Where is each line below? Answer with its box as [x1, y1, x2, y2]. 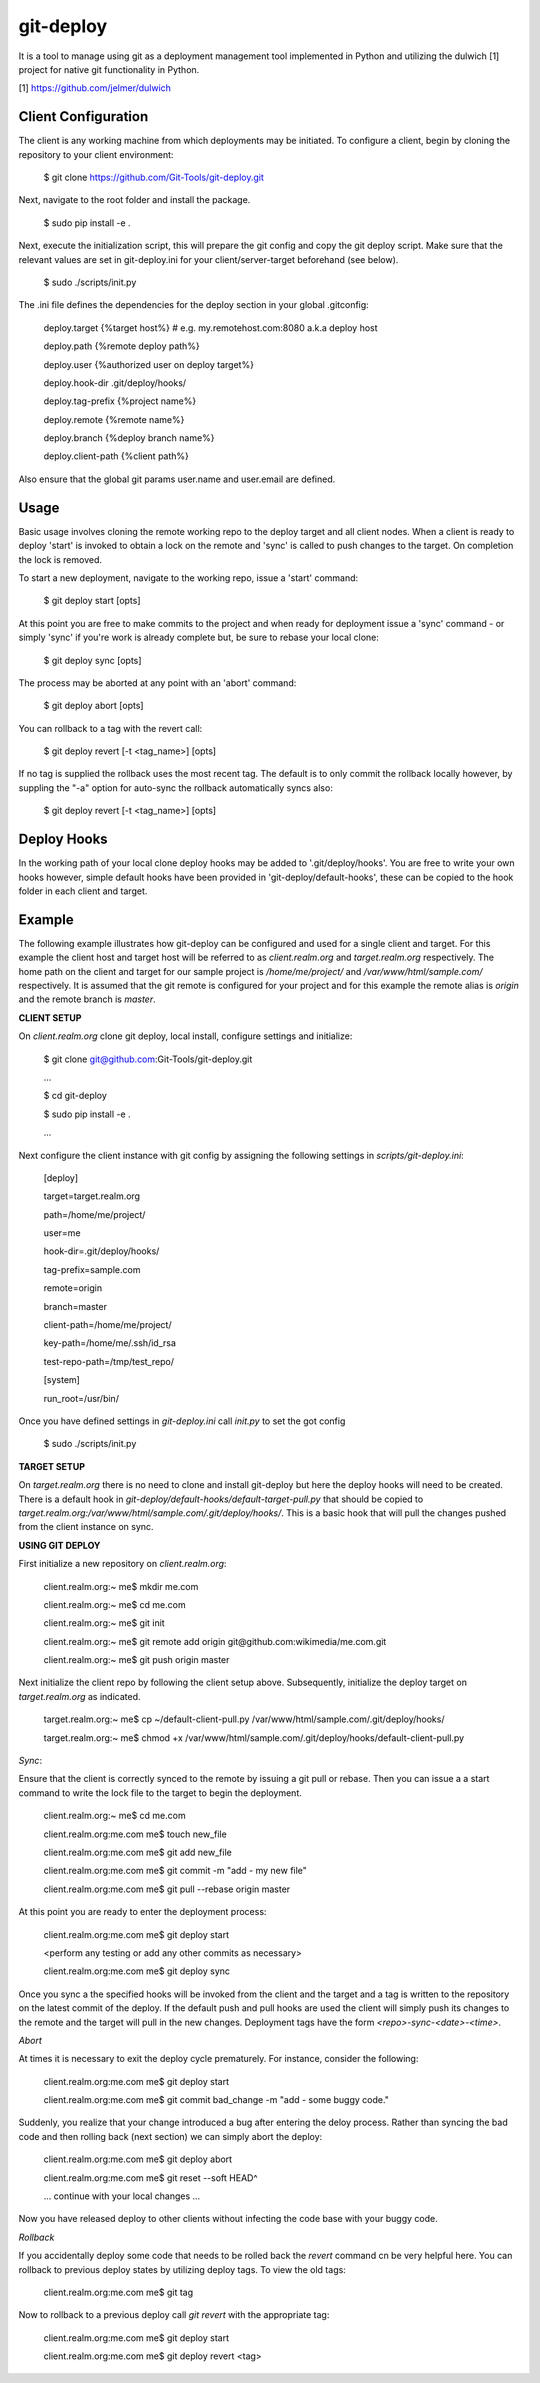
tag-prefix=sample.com [43, 1263, 141, 1275]
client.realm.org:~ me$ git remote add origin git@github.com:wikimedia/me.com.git [43, 1635, 387, 1647]
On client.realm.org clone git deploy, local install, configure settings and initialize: [18, 1030, 353, 1042]
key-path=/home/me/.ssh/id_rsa [43, 1337, 177, 1349]
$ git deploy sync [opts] [43, 654, 142, 666]
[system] [43, 1374, 80, 1386]
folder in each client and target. [18, 885, 148, 897]
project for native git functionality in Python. [18, 63, 200, 75]
